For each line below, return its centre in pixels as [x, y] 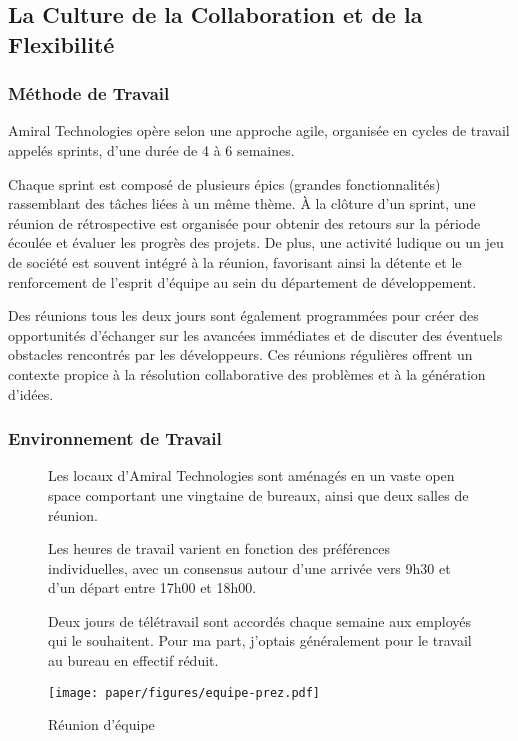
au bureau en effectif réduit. [133, 660]
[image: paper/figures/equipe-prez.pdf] [184, 692]
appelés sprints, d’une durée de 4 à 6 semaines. [151, 149]
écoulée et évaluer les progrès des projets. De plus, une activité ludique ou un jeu [256, 242]
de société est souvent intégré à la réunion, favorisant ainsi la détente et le [235, 261]
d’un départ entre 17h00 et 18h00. [152, 587]
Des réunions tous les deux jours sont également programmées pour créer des [243, 315]
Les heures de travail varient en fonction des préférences [219, 548]
